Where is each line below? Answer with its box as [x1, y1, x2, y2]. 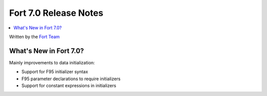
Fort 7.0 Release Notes [9, 7, 103, 18]
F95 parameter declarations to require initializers [21, 76, 121, 82]
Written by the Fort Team [9, 34, 60, 40]
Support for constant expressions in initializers [21, 83, 116, 89]
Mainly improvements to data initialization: [9, 59, 95, 65]
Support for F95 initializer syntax [21, 69, 89, 75]
